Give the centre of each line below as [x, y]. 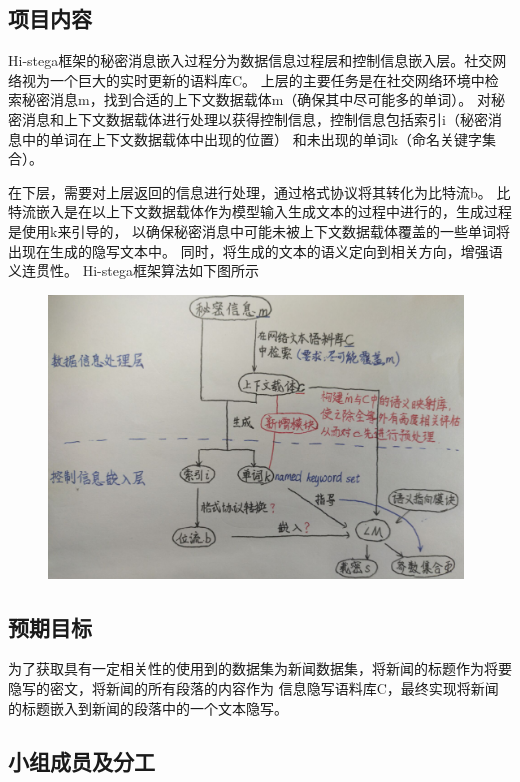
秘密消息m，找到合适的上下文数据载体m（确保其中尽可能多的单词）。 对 [256, 99]
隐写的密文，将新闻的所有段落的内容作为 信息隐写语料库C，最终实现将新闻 [253, 687]
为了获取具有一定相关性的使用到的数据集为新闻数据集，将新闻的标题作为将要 [260, 668]
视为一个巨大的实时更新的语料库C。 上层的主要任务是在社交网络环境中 [253, 79]
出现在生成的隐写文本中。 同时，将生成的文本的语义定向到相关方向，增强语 [255, 250]
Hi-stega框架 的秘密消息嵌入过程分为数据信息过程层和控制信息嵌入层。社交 [250, 60]
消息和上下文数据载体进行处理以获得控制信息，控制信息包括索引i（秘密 [254, 118]
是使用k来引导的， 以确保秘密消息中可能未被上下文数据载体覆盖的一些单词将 [259, 230]
